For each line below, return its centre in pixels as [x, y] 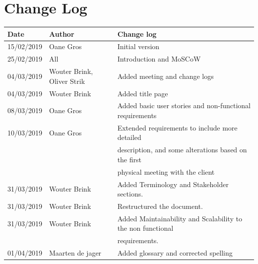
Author [62, 33]
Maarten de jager [75, 253]
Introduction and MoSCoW [159, 59]
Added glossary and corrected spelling [175, 253]
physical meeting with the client [166, 171]
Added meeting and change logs [165, 76]
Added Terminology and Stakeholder [173, 184]
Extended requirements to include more [177, 127]
